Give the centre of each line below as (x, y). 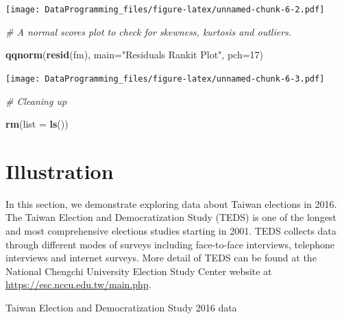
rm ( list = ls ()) (37, 124)
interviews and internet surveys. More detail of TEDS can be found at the (161, 258)
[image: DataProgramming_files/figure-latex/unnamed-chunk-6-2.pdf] (165, 10)
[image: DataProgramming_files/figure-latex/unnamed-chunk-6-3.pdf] (165, 79)
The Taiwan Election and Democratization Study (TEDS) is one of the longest (171, 217)
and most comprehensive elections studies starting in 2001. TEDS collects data (171, 231)
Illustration (60, 170)
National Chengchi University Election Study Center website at (139, 271)
